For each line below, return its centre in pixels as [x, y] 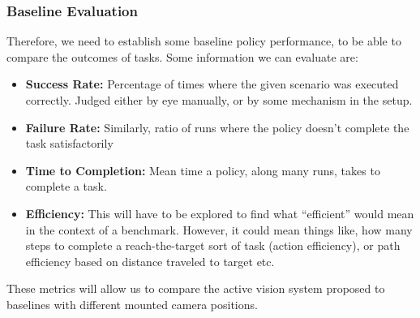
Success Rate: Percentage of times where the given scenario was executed [212, 84]
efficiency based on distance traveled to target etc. [150, 261]
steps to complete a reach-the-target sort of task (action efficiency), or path [213, 245]
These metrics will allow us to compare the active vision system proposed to [196, 288]
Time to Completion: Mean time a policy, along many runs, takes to [203, 170]
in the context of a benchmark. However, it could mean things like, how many [219, 229]
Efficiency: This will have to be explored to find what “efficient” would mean [220, 213]
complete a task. [66, 186]
